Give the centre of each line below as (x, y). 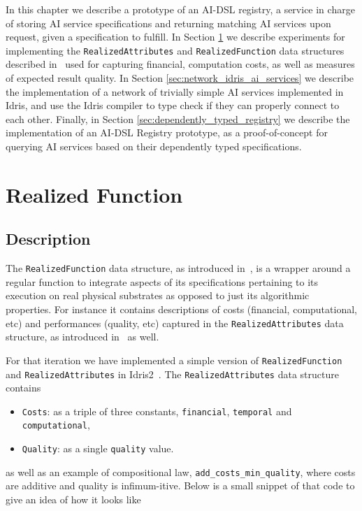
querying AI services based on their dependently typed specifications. (154, 146)
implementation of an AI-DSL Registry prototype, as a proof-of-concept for (167, 132)
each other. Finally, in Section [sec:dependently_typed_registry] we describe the (178, 118)
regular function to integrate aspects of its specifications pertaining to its (162, 281)
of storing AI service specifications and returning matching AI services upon (168, 23)
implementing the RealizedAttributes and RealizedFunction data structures (175, 50)
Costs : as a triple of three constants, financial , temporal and (157, 411)
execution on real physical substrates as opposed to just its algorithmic (158, 295)
